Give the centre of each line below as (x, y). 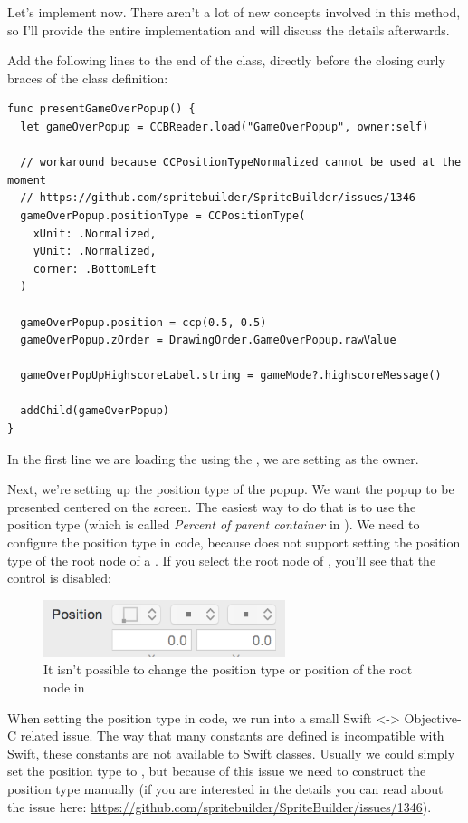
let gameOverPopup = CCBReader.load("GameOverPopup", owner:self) (224, 126)
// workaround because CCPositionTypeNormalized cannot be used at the (241, 163)
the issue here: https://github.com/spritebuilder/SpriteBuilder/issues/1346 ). (220, 806)
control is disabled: (59, 578)
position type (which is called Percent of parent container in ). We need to (214, 524)
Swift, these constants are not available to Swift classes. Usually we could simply (231, 753)
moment (27, 180)
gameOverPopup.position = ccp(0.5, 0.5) (143, 322)
